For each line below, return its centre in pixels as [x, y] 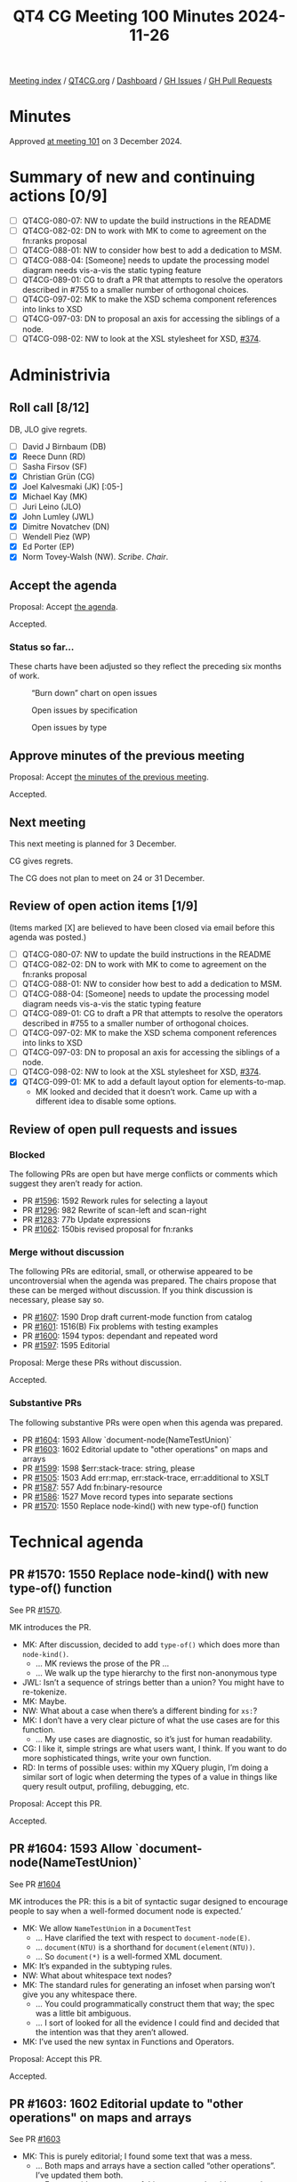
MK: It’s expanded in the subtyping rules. [97, 1966]
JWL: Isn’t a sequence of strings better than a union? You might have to [153, 1682]
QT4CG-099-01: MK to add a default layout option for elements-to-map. [154, 1082]
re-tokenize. [44, 1692]
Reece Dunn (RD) [54, 457]
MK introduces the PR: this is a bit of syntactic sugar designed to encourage [149, 1901]
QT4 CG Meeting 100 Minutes [124, 16]
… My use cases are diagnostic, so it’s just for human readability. [154, 1739]
